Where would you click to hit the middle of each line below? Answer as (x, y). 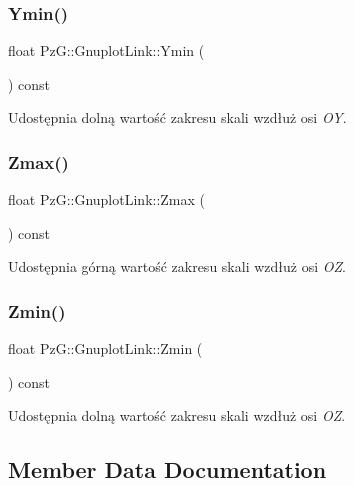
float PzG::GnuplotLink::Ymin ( (106, 50)
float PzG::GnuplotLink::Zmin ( (105, 348)
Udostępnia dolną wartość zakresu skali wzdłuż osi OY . (177, 117)
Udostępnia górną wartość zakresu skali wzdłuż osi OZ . (177, 266)
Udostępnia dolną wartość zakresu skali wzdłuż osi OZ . (177, 415)
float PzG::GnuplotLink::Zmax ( (107, 199)
